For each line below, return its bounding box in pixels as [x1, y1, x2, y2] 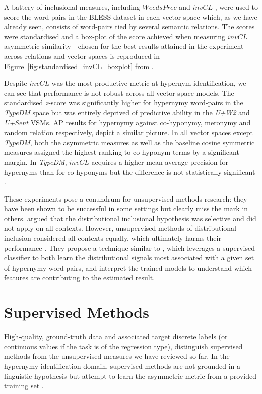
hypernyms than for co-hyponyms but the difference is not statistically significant [4, 166, 255, 177]
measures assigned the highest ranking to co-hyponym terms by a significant [4, 147, 239, 157]
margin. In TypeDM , [4, 156, 67, 167]
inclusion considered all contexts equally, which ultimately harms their [4, 233, 221, 243]
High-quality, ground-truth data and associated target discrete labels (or [4, 331, 228, 342]
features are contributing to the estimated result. [4, 272, 155, 283]
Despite [4, 78, 27, 88]
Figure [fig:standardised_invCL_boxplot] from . [4, 60, 154, 71]
